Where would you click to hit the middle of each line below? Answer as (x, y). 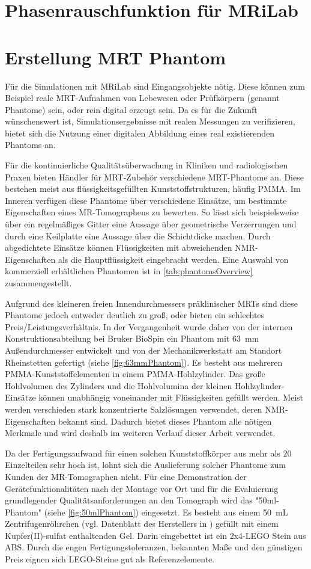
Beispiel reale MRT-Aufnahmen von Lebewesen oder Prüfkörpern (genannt (142, 98)
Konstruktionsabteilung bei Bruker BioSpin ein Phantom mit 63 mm (132, 338)
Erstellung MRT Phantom (116, 57)
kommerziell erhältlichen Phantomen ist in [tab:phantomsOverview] (129, 271)
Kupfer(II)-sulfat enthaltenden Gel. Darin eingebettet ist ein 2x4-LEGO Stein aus (155, 535)
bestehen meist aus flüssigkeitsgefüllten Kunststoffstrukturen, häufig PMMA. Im (153, 189)
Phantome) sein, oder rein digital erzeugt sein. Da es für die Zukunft (131, 109)
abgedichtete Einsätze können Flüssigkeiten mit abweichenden (119, 248)
